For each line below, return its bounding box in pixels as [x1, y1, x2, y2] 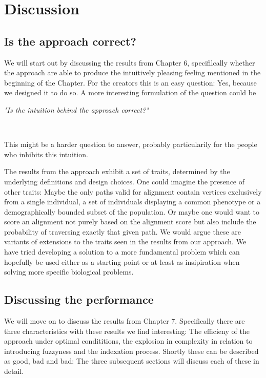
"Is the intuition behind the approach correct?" [4, 104, 149, 115]
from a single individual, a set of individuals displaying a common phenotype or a [4, 196, 261, 207]
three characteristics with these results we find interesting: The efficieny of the [4, 325, 250, 336]
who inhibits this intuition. [4, 149, 88, 159]
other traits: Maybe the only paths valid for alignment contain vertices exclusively [4, 186, 262, 197]
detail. [4, 366, 24, 376]
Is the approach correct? [4, 33, 136, 49]
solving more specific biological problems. [4, 266, 134, 277]
